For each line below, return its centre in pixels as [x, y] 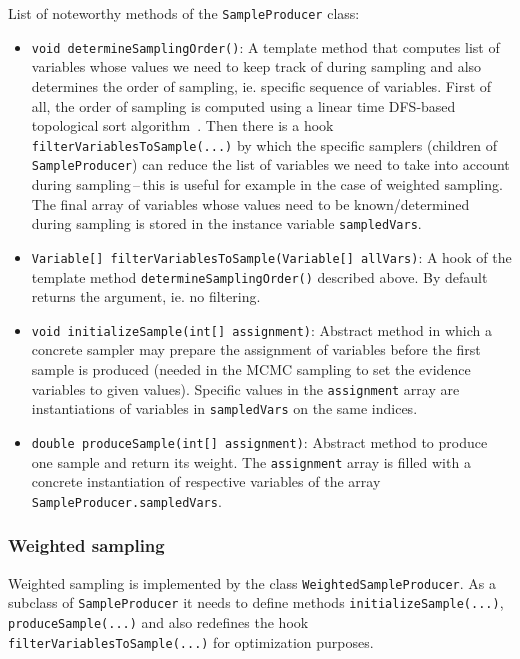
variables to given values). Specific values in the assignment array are [245, 388]
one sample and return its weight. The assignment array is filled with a [251, 461]
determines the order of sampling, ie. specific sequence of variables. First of [261, 85]
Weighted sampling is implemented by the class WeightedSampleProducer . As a [252, 582]
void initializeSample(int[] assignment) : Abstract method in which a [261, 329]
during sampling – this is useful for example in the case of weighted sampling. [267, 184]
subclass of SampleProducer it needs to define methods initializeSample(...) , [256, 602]
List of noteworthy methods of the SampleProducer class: [184, 13]
